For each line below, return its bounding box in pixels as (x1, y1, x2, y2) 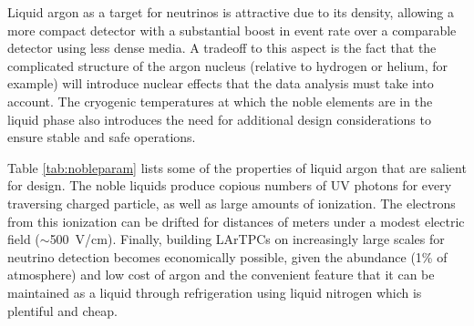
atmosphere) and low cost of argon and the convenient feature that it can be (7, 265, 435, 284)
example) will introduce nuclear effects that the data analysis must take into (7, 74, 434, 93)
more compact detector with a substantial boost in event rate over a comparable (7, 20, 457, 39)
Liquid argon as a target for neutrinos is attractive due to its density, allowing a (7, 3, 455, 21)
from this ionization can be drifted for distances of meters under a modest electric (7, 211, 465, 230)
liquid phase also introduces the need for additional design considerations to (7, 109, 431, 128)
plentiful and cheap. (7, 301, 118, 320)
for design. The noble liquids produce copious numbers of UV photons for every (7, 176, 452, 195)
